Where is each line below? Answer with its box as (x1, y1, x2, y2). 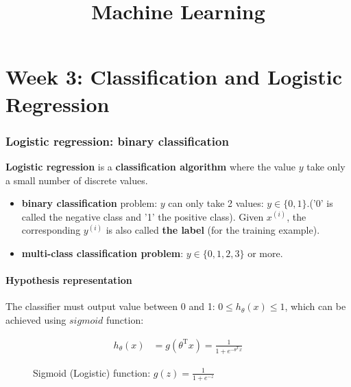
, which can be (285, 299, 346, 313)
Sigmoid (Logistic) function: (33, 365, 151, 379)
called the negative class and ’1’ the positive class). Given (21, 209, 264, 223)
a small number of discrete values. (5, 173, 148, 187)
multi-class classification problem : (21, 245, 184, 260)
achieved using (5, 312, 66, 327)
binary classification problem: (21, 196, 158, 210)
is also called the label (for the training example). (106, 223, 320, 237)
